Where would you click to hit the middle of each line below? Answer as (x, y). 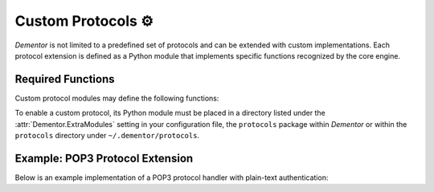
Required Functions (65, 79)
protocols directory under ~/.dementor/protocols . (107, 136)
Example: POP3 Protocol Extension (104, 158)
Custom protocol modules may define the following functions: (117, 98)
